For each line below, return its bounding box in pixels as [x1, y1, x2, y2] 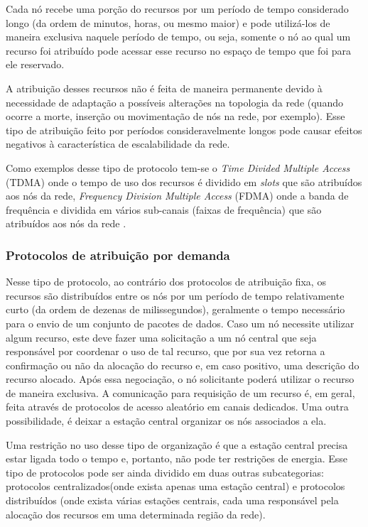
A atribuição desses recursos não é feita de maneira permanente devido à [6, 80, 323, 95]
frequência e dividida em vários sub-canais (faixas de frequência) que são [6, 202, 322, 217]
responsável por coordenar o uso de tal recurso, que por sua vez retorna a [6, 344, 325, 359]
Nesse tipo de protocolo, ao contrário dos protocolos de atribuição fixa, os [6, 274, 326, 289]
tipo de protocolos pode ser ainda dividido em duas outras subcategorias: [6, 464, 324, 479]
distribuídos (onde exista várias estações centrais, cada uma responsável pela [6, 493, 339, 508]
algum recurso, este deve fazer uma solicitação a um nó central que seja [6, 330, 317, 344]
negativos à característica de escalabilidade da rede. [6, 136, 230, 151]
